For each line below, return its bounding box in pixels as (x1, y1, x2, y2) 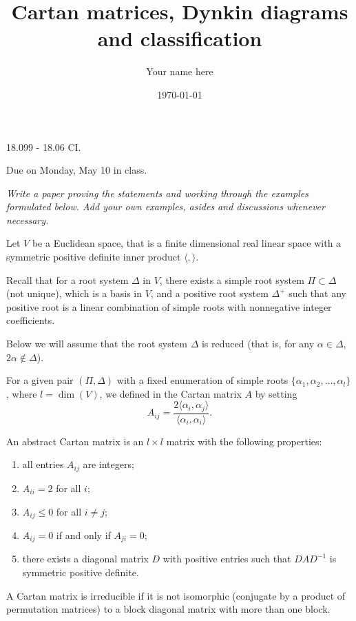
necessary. (6, 212, 49, 227)
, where (6, 386, 37, 400)
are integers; (83, 457, 134, 471)
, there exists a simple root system (159, 272, 304, 287)
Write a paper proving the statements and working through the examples (6, 185, 308, 200)
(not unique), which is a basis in (6, 286, 143, 301)
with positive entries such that (163, 551, 291, 566)
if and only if (56, 527, 111, 542)
